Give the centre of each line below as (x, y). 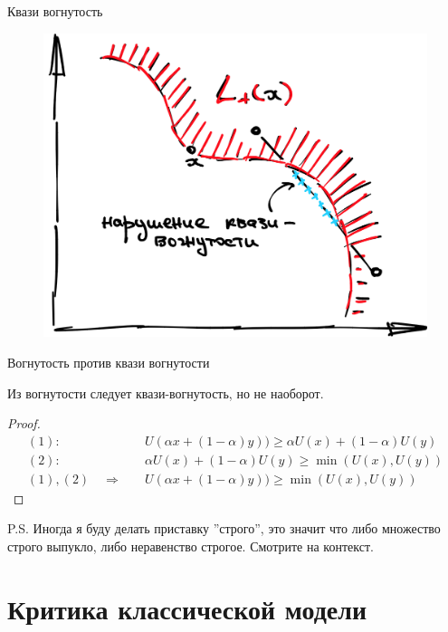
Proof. (24, 423)
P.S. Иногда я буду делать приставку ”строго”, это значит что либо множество (224, 528)
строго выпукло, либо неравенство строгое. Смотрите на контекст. (191, 546)
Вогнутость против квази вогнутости (109, 362)
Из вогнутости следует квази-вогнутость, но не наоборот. (166, 393)
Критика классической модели (187, 608)
